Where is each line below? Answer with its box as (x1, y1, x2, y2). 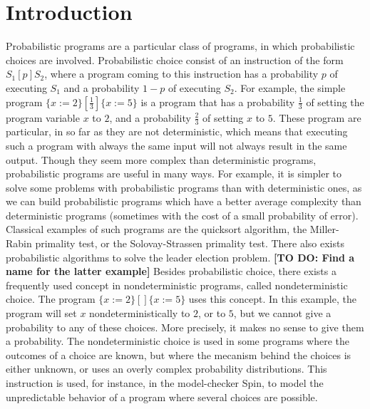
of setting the (306, 94, 364, 109)
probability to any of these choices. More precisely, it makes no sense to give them (6, 319, 364, 334)
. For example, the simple (234, 80, 346, 95)
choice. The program (6, 291, 96, 306)
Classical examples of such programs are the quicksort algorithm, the (6, 222, 307, 237)
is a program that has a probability (140, 94, 295, 109)
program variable (6, 110, 80, 125)
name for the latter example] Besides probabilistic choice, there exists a (6, 264, 336, 279)
